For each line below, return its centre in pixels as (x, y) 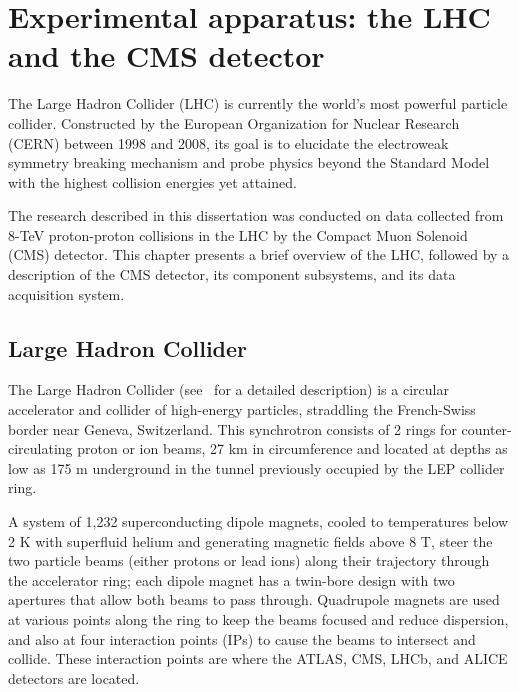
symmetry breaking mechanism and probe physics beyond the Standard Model (249, 162)
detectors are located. (74, 677)
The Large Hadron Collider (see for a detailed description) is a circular (228, 389)
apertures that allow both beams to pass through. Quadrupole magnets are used (254, 599)
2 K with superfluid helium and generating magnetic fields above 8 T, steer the (250, 540)
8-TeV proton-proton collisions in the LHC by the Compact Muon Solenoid (238, 234)
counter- (486, 428)
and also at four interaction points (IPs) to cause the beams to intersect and (242, 638)
